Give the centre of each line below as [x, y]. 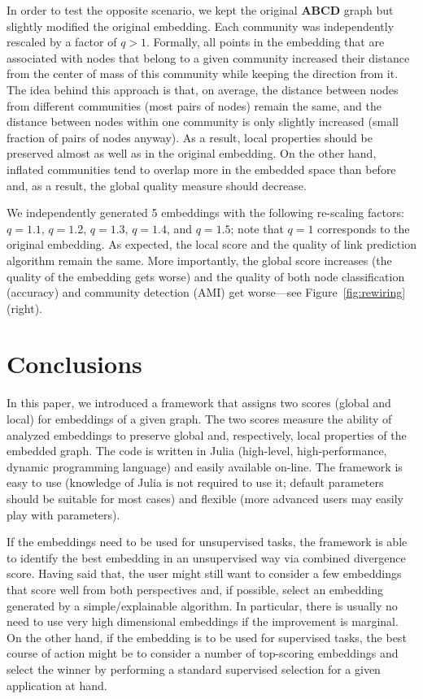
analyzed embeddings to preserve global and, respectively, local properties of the [207, 434]
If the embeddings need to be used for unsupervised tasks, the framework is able [207, 542]
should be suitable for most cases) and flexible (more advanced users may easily [205, 498]
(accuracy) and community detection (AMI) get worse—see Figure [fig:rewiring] [206, 292]
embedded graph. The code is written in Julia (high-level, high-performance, [197, 451]
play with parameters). [63, 514]
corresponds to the [364, 228]
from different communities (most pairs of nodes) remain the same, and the [194, 105]
